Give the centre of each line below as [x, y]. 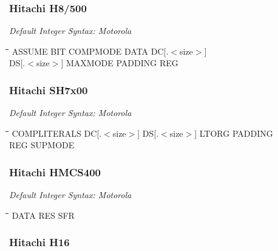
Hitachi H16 [39, 242]
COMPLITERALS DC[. [57, 133]
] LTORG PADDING [234, 133]
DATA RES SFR [43, 215]
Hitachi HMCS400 [55, 172]
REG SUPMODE [42, 145]
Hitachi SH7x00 [49, 90]
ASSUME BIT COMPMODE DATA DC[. [90, 51]
